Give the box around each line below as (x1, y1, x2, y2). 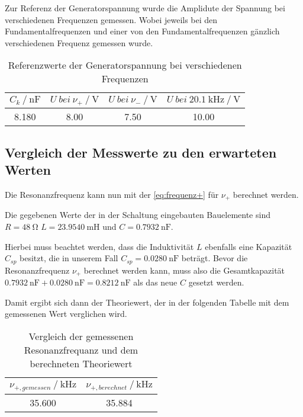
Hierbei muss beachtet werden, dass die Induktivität (5, 240, 194, 252)
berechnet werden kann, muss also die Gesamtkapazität (83, 264, 285, 276)
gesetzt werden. (188, 276, 244, 288)
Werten (5, 161, 51, 179)
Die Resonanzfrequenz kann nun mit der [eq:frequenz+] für (5, 188, 219, 200)
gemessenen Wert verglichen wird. (5, 307, 127, 320)
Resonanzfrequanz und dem (24, 342, 138, 357)
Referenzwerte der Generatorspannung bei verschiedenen (8, 58, 242, 72)
